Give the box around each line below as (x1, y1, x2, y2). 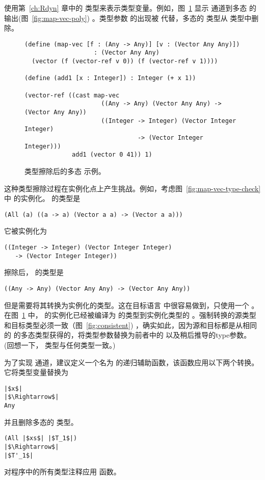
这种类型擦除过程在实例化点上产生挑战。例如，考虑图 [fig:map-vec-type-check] (4, 183, 261, 193)
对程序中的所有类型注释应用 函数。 (4, 466, 121, 477)
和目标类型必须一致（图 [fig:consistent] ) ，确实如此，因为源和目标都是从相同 (4, 319, 257, 330)
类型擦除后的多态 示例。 (24, 165, 105, 176)
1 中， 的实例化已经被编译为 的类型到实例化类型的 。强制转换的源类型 (22, 310, 256, 320)
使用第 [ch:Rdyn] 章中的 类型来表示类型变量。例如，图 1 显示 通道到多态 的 (4, 3, 256, 13)
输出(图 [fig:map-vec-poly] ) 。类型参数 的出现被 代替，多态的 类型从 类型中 (4, 12, 252, 23)
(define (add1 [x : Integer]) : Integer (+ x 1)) (24, 74, 196, 82)
